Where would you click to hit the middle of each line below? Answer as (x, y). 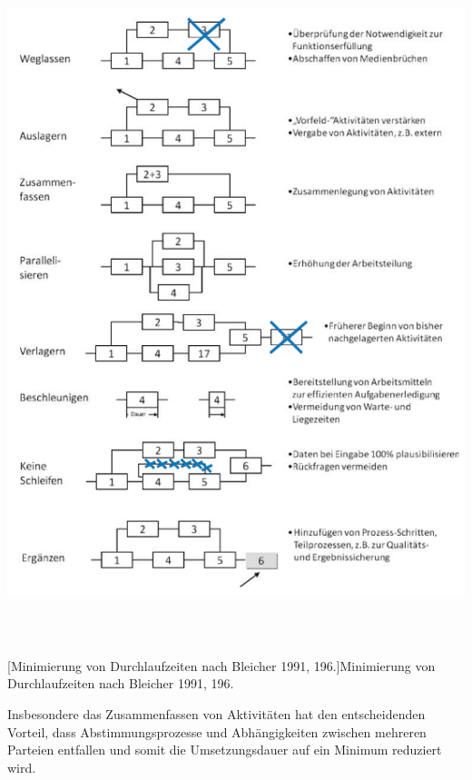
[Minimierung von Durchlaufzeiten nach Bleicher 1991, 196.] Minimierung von (221, 665)
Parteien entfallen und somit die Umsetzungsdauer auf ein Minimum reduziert (225, 750)
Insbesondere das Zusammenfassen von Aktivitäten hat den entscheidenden (216, 714)
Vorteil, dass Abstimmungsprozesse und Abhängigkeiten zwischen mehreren (217, 731)
